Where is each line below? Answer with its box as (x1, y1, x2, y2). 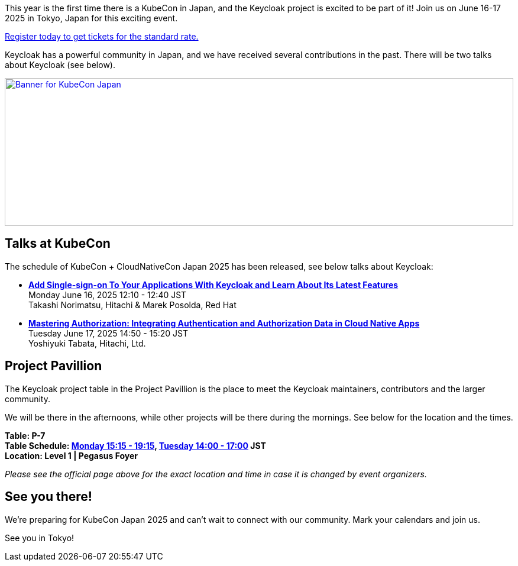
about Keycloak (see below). (5, 60, 115, 70)
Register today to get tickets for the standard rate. (5, 31, 199, 41)
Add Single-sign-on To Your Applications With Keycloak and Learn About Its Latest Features (28, 279, 399, 290)
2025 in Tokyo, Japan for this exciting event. (5, 13, 178, 23)
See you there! (5, 489, 92, 504)
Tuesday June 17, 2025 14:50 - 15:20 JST (28, 328, 189, 338)
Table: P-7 (5, 430, 46, 441)
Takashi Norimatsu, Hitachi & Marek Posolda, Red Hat (28, 299, 237, 310)
